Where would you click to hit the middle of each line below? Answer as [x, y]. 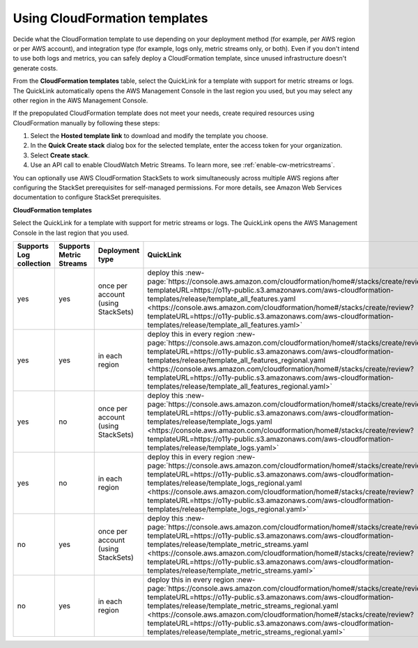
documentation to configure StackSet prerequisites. [87, 197]
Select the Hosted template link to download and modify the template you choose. [149, 136]
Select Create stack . [60, 155]
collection [34, 263]
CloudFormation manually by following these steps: [86, 123]
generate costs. [36, 68]
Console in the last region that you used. [71, 233]
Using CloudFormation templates [110, 18]
